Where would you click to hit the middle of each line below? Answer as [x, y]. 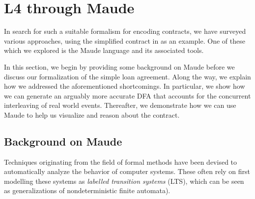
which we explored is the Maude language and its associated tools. [104, 50]
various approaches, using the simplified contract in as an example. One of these [125, 40]
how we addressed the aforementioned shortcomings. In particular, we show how [125, 86]
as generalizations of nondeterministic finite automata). [87, 190]
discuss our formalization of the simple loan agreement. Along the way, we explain [127, 76]
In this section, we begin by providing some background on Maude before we [119, 66]
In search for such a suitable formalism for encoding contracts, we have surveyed [125, 31]
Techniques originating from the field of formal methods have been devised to [121, 162]
